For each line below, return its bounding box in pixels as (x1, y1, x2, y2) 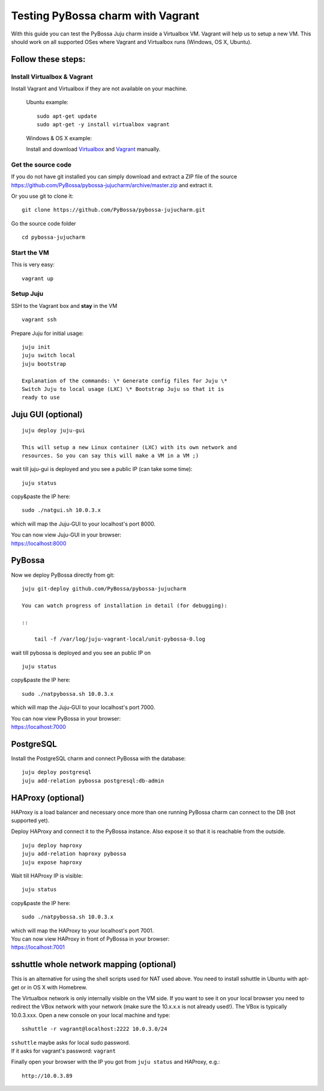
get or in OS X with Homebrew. (11, 983, 88, 991)
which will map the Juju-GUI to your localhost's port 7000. (11, 704, 155, 711)
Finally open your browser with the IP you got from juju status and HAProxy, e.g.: (11, 1059, 220, 1066)
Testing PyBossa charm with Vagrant (11, 9, 200, 22)
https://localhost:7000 (11, 724, 66, 731)
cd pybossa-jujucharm (22, 234, 85, 241)
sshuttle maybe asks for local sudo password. (11, 1039, 130, 1046)
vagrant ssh (22, 316, 57, 323)
